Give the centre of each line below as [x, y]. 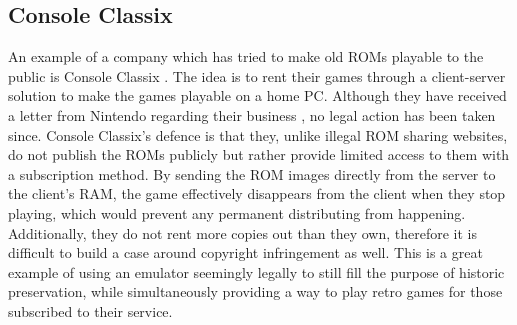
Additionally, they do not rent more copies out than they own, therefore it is [242, 232]
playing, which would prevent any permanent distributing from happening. [237, 212]
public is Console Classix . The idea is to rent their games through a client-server [257, 75]
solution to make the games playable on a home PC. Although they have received [257, 95]
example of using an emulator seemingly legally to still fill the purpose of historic [256, 271]
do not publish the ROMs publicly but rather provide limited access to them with [259, 154]
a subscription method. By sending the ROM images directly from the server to [252, 173]
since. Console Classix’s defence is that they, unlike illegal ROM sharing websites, [258, 134]
